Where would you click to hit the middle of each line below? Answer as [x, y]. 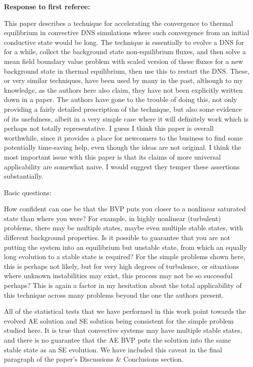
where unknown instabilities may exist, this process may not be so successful [118, 275]
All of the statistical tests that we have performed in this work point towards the [125, 311]
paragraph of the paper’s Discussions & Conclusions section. [94, 359]
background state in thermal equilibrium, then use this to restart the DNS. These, [127, 71]
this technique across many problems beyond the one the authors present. [114, 295]
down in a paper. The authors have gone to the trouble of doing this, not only [121, 99]
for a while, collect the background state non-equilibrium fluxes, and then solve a [125, 51]
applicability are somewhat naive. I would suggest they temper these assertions [122, 166]
